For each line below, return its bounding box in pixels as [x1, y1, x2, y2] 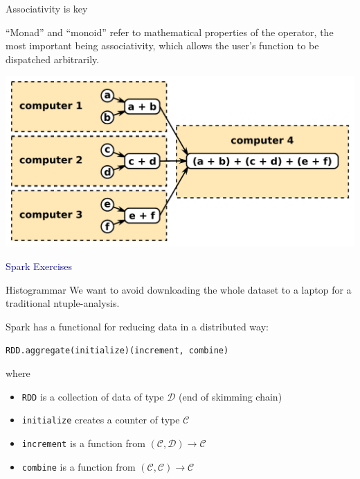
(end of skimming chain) [179, 389, 282, 403]
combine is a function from [21, 459, 136, 473]
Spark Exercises [6, 259, 73, 274]
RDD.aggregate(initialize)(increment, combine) [6, 346, 229, 356]
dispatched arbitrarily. [6, 51, 100, 66]
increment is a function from [21, 436, 145, 450]
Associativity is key [6, 1, 88, 15]
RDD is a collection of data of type [21, 389, 164, 403]
